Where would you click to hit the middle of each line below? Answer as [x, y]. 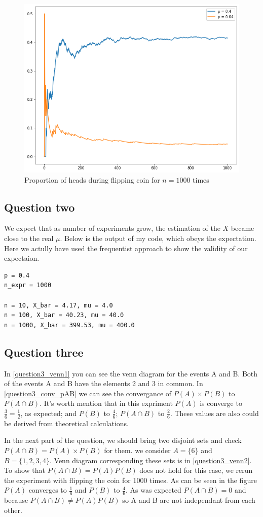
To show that [25, 470]
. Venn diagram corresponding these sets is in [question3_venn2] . [151, 460]
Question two [40, 207]
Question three [44, 352]
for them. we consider [137, 450]
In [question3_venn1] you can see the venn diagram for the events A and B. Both [131, 373]
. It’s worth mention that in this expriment [106, 403]
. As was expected [154, 490]
